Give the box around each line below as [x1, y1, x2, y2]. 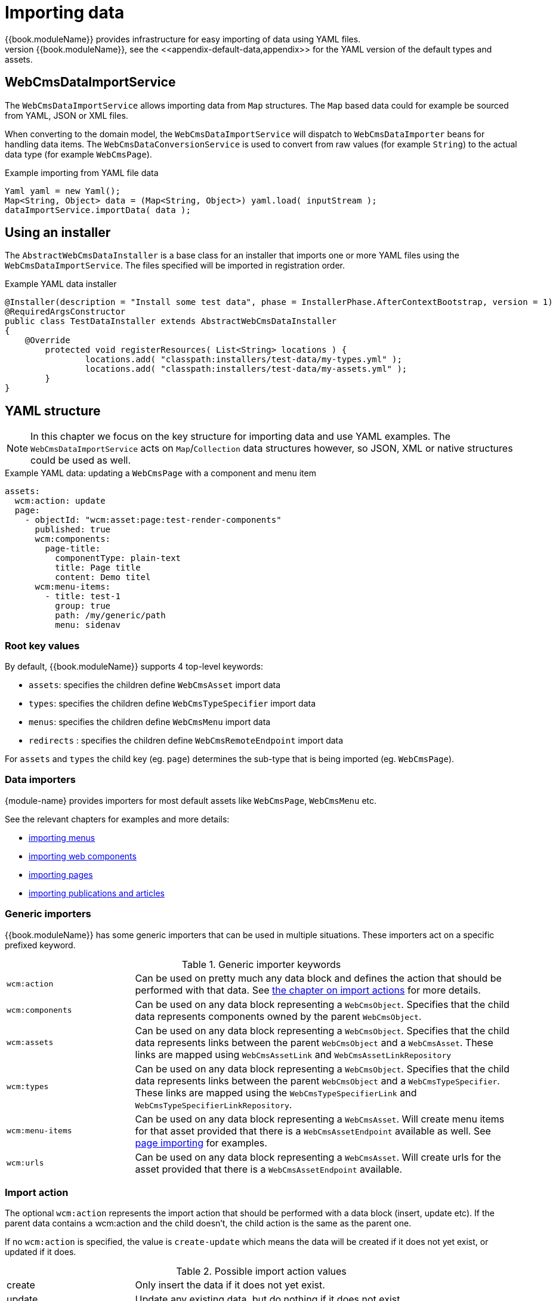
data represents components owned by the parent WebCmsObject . [135, 1010, 422, 1022]
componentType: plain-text [55, 553, 181, 563]
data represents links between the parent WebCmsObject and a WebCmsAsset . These [135, 1036, 493, 1049]
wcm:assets [7, 1038, 54, 1047]
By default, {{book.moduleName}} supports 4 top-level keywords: [5, 661, 263, 672]
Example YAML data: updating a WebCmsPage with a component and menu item [5, 468, 316, 479]
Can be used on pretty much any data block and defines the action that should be [135, 972, 502, 984]
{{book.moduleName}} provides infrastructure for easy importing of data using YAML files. [5, 33, 361, 44]
